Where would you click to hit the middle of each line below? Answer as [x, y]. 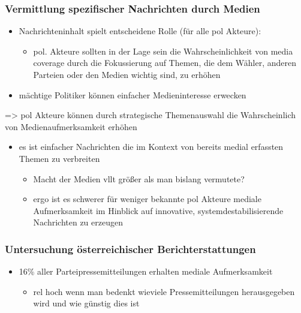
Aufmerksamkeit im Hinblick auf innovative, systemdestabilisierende [158, 210]
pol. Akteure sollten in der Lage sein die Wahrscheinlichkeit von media [163, 51]
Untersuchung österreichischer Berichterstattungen [130, 249]
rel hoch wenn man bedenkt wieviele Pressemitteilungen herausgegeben [164, 291]
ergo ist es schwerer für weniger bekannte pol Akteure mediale [147, 199]
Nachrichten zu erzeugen [78, 222]
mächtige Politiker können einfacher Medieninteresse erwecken [133, 94]
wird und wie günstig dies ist [86, 303]
